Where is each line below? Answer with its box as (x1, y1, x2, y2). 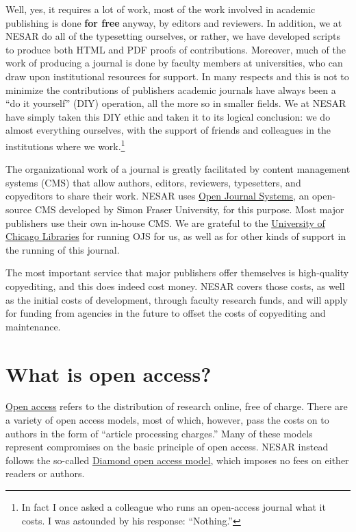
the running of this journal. (5, 242, 120, 256)
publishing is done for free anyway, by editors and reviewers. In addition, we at (5, 15, 342, 29)
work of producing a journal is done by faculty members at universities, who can (5, 56, 343, 70)
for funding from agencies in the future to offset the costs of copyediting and (5, 306, 326, 320)
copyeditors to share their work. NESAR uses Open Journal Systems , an (5, 189, 309, 203)
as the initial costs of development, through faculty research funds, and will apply (5, 292, 348, 306)
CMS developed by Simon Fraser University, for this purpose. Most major (34, 202, 344, 216)
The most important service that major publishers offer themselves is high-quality (5, 265, 349, 280)
